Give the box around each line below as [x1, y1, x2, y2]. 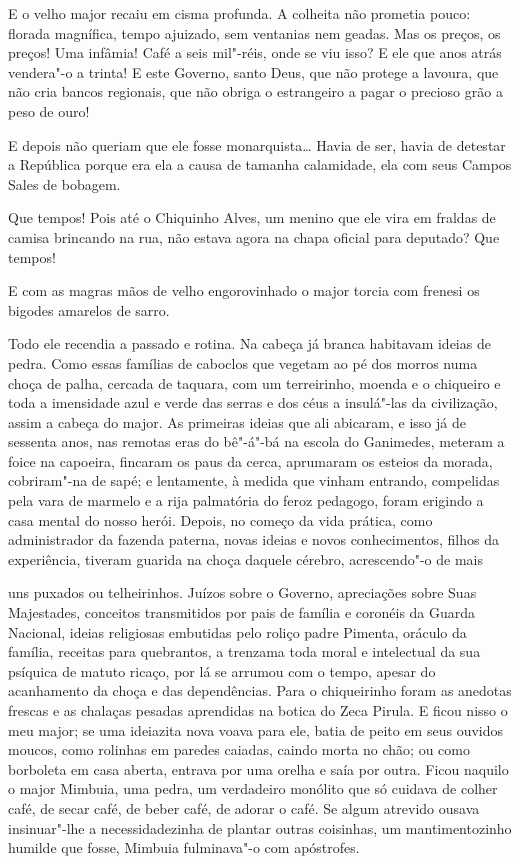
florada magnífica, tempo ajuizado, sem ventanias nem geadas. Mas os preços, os [8, 22, 501, 43]
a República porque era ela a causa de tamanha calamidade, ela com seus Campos [8, 154, 512, 175]
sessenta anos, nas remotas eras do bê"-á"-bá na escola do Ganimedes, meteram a [8, 431, 505, 452]
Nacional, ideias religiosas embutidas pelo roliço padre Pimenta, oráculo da [8, 621, 467, 642]
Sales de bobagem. [8, 173, 121, 194]
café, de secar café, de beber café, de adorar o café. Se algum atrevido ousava [8, 797, 480, 818]
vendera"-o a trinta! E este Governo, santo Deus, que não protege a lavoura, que [8, 61, 499, 82]
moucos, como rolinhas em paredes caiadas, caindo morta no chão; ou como [8, 739, 470, 760]
